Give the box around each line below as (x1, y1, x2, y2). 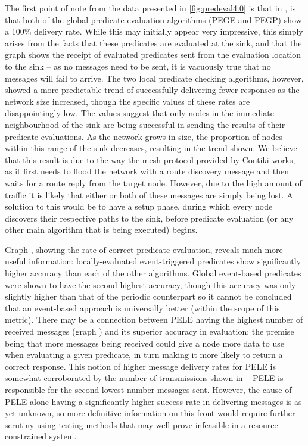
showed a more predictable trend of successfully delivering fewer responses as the (5, 83, 300, 96)
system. (49, 430, 77, 442)
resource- (248, 418, 281, 431)
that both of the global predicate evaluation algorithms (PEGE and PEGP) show (5, 13, 302, 26)
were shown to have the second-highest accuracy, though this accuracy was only (5, 278, 296, 291)
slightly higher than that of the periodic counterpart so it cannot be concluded (5, 290, 292, 302)
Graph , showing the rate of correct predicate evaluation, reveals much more (5, 243, 283, 255)
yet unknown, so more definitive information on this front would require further (5, 407, 295, 419)
